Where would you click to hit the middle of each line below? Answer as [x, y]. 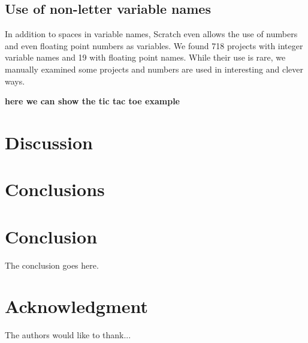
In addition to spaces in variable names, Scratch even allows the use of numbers [151, 34]
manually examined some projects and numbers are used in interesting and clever [154, 69]
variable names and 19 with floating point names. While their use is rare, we [145, 57]
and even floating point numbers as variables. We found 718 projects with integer [154, 45]
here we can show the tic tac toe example [92, 101]
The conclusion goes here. [52, 265]
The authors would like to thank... [68, 335]
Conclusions [55, 189]
